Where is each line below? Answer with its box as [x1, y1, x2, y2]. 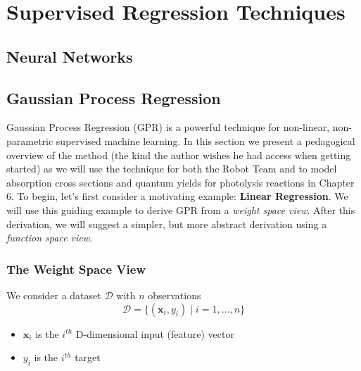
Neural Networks [6, 45, 133, 67]
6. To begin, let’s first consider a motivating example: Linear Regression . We [6, 189, 348, 203]
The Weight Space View [6, 260, 146, 277]
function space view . [6, 230, 92, 245]
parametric [6, 133, 53, 148]
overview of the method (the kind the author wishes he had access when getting [6, 147, 351, 162]
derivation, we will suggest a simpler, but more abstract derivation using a [6, 216, 327, 231]
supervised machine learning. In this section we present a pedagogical [56, 133, 355, 148]
